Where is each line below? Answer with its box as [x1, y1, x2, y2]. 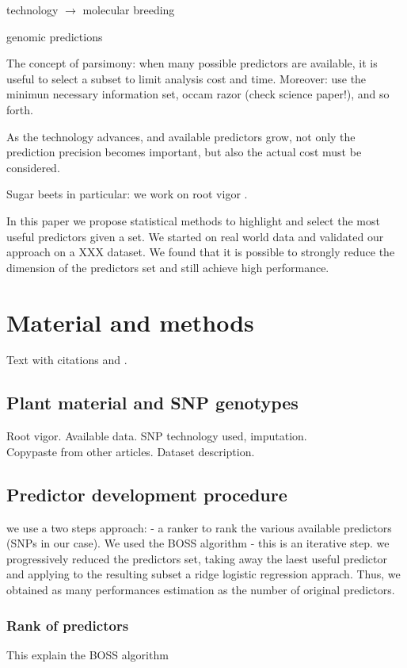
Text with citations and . [6, 351, 127, 368]
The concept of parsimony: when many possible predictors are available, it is [6, 55, 378, 71]
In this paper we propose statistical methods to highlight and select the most [6, 212, 380, 228]
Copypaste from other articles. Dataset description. [6, 443, 255, 459]
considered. [6, 159, 60, 175]
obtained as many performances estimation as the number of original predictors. [6, 582, 395, 597]
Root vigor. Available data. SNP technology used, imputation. [6, 428, 307, 444]
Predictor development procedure [6, 482, 287, 506]
